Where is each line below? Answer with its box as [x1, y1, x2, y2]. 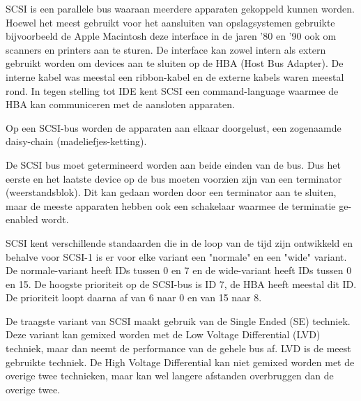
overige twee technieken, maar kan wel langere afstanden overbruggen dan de [6, 368, 334, 383]
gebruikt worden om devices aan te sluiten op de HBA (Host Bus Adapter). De [6, 56, 344, 70]
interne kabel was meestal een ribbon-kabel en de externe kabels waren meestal [6, 69, 344, 84]
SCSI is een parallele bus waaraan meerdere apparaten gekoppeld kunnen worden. [6, 1, 355, 15]
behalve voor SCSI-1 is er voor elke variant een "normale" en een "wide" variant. [6, 249, 347, 264]
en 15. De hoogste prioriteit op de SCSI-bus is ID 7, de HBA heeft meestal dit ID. [6, 276, 357, 291]
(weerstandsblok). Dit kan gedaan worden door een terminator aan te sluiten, [6, 185, 337, 199]
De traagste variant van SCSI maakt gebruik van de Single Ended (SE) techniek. [6, 313, 351, 328]
